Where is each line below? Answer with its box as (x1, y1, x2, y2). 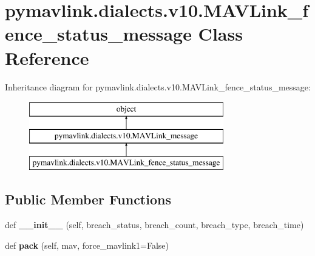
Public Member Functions (5, 190, 171, 209)
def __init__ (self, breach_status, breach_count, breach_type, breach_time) (5, 218, 304, 231)
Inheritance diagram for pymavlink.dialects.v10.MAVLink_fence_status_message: (5, 80, 311, 93)
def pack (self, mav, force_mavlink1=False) (5, 238, 169, 251)
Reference (5, 45, 89, 70)
